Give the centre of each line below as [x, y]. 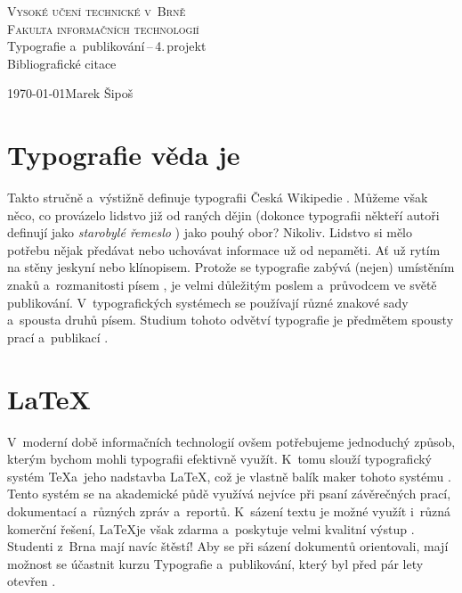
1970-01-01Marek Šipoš [70, 93]
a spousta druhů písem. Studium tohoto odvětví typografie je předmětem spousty [231, 320]
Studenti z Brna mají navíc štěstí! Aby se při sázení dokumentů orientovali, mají [228, 546]
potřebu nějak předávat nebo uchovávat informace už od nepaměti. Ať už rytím [224, 249]
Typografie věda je [124, 155]
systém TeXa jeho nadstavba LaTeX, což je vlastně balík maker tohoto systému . [229, 476]
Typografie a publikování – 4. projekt [107, 46]
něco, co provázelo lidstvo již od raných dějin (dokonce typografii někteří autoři [223, 214]
